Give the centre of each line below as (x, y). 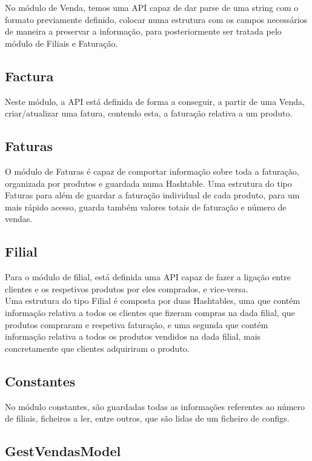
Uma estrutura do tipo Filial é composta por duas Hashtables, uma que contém (153, 301)
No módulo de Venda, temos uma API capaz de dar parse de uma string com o (152, 7)
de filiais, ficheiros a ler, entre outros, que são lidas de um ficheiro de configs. (147, 418)
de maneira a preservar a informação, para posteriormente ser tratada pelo (143, 31)
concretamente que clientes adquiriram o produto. (97, 348)
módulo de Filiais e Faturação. (61, 43)
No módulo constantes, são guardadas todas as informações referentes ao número (155, 406)
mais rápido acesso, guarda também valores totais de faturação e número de (146, 207)
